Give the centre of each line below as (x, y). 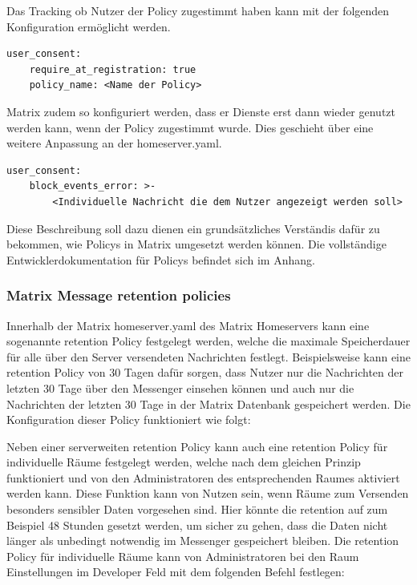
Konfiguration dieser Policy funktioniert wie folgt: (129, 420)
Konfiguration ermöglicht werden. (89, 26)
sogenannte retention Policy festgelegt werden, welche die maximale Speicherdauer (208, 341)
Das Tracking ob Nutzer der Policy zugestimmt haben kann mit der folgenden (198, 10)
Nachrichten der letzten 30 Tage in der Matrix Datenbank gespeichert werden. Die (208, 403)
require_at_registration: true (113, 69)
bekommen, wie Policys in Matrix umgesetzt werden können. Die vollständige (196, 244)
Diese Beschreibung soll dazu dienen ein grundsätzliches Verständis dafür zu (193, 228)
